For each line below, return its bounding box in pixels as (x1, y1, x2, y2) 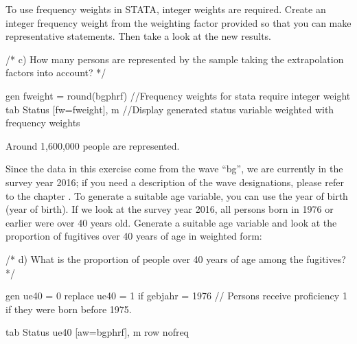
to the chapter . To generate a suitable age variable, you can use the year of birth (5, 188, 348, 203)
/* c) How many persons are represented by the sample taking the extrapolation (5, 51, 344, 66)
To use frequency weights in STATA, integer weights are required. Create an (5, 2, 326, 16)
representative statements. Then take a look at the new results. (5, 29, 272, 43)
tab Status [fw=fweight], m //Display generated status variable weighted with (5, 102, 334, 116)
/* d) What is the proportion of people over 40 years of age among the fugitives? (5, 251, 346, 266)
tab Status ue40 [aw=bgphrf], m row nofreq (5, 325, 189, 339)
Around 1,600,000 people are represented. (5, 138, 180, 152)
